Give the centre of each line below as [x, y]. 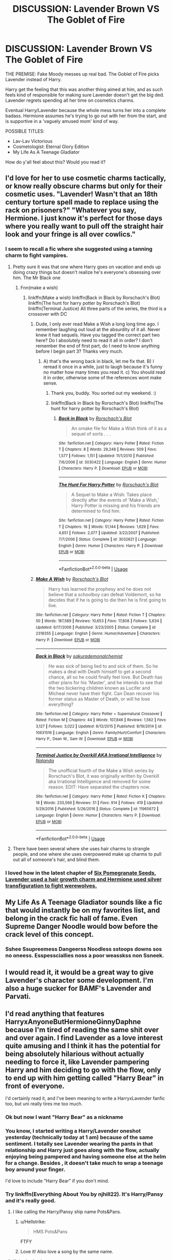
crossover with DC [48, 314]
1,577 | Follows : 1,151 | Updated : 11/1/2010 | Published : [106, 455]
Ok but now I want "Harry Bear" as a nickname [64, 1117]
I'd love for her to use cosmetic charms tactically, [86, 178]
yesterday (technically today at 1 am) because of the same [79, 1138]
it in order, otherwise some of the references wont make [102, 377]
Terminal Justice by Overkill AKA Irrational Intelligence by [99, 755]
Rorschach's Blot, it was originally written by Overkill [104, 776]
